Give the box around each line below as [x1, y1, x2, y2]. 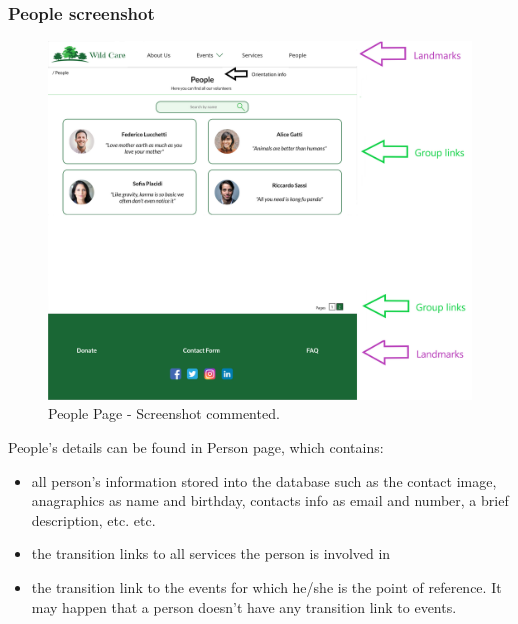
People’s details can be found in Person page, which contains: [8, 436, 384, 457]
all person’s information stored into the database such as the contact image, [31, 470, 497, 491]
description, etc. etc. [31, 509, 156, 530]
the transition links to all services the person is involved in [31, 543, 391, 564]
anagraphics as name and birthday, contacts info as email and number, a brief [31, 490, 509, 511]
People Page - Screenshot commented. [48, 403, 280, 424]
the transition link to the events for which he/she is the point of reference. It [31, 576, 502, 597]
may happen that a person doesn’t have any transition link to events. [31, 596, 457, 617]
